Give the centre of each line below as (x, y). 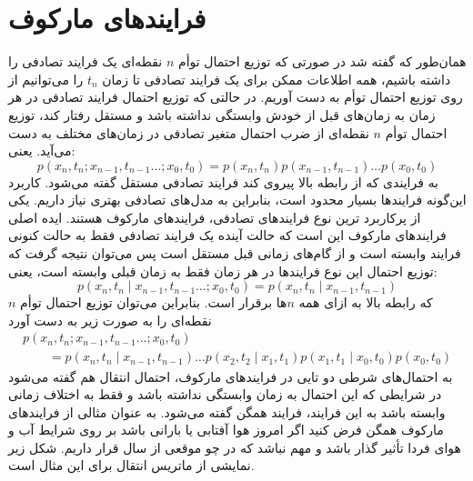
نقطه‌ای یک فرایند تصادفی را (86, 61)
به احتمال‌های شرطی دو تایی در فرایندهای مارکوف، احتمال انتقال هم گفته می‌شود (231, 376)
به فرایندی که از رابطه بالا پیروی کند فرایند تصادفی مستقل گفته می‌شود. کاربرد (223, 181)
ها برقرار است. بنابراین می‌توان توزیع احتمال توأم (154, 302)
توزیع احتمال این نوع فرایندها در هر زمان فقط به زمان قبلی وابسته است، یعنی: (223, 271)
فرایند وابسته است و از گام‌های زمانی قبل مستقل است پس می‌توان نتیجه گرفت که (235, 253)
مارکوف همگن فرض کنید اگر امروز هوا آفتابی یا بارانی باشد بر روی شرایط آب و (226, 430)
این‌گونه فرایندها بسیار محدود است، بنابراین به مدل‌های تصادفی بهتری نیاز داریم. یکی (237, 200)
